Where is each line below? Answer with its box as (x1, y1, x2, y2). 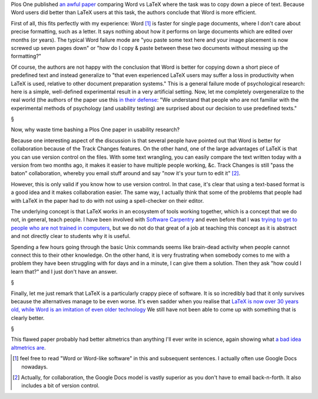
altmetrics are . (11, 344, 47, 351)
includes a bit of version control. (21, 382, 100, 389)
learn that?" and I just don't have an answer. (11, 268, 118, 275)
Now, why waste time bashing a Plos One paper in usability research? (11, 126, 180, 133)
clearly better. (11, 314, 45, 321)
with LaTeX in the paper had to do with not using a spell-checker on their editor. (11, 197, 204, 204)
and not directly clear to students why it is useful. (11, 233, 131, 240)
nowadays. (21, 363, 48, 370)
